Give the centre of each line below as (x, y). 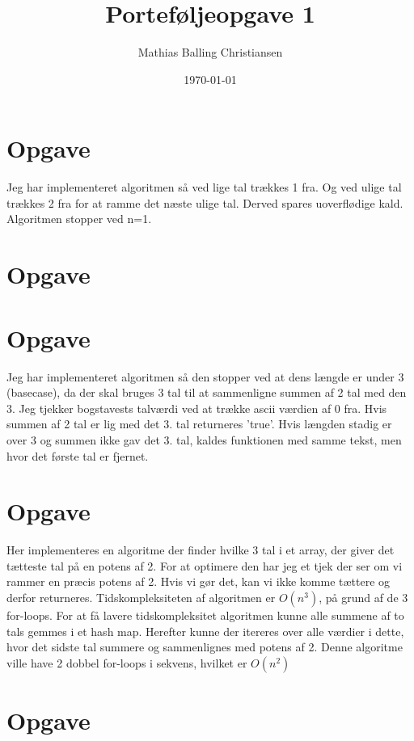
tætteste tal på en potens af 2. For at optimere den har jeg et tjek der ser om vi (205, 565)
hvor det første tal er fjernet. (78, 455)
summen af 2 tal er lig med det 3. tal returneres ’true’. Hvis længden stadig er (199, 424)
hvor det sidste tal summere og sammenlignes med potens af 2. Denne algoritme (205, 647)
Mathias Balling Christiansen (210, 52)
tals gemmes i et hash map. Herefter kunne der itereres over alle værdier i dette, (205, 631)
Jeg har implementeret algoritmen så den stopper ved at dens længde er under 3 (205, 376)
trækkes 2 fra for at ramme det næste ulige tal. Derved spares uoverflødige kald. (205, 202)
